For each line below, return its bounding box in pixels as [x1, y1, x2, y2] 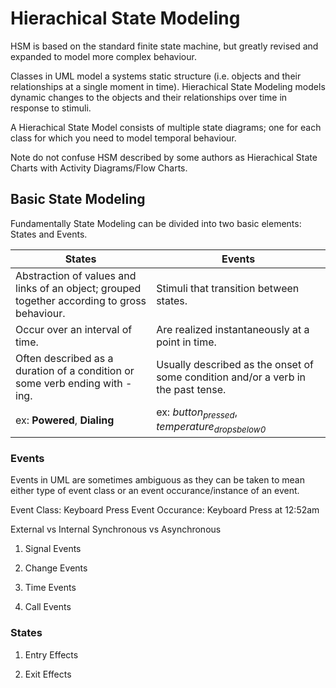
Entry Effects [24, 648, 79, 661]
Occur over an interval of [15, 322, 133, 336]
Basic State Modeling [10, 191, 146, 208]
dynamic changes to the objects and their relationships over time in [10, 91, 288, 103]
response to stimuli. [10, 102, 92, 114]
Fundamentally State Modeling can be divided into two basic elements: [10, 217, 302, 229]
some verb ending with [15, 376, 123, 390]
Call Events [24, 601, 72, 613]
